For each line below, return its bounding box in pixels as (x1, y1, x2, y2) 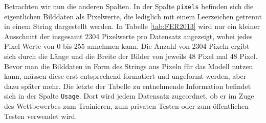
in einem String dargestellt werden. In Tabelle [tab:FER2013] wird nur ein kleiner (4, 21, 260, 32)
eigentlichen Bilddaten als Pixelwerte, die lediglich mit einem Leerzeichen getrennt (4, 11, 262, 21)
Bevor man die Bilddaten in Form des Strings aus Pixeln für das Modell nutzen (4, 60, 253, 71)
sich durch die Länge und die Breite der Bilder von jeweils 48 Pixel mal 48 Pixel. (4, 51, 258, 61)
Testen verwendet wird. (4, 110, 77, 121)
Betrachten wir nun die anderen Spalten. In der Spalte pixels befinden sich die (4, 1, 254, 11)
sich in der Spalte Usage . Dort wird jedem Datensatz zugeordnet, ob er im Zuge (4, 90, 254, 101)
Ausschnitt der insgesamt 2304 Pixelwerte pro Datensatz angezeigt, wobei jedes (4, 30, 253, 41)
